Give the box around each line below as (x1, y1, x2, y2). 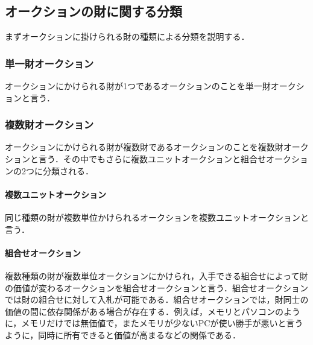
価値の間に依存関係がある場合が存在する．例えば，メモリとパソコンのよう (5, 305, 300, 317)
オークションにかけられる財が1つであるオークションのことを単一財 (5, 80, 271, 92)
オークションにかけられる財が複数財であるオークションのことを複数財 (5, 141, 283, 153)
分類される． (42, 164, 93, 177)
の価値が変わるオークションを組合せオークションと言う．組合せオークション (5, 281, 308, 294)
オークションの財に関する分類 (5, 2, 182, 21)
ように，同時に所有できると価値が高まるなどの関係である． (5, 328, 241, 341)
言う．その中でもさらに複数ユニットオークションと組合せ (38, 153, 266, 165)
